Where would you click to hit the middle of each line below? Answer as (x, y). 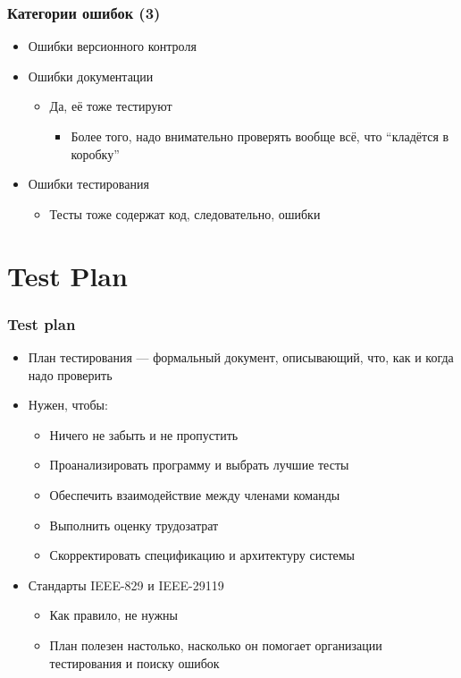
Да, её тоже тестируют (111, 106)
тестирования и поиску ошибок (134, 662)
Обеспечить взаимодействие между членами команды (195, 494)
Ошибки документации (91, 76)
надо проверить (70, 374)
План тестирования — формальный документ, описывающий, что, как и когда (241, 356)
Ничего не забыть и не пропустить (144, 434)
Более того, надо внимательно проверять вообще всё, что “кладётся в (260, 136)
